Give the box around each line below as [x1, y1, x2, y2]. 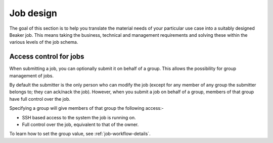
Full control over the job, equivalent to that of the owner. [22, 121, 139, 127]
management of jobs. [9, 73, 54, 79]
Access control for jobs [9, 52, 84, 61]
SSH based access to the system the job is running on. [22, 114, 136, 120]
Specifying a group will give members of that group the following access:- [9, 105, 164, 111]
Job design [9, 8, 58, 19]
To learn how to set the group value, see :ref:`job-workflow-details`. [9, 131, 151, 137]
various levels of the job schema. [9, 39, 78, 45]
